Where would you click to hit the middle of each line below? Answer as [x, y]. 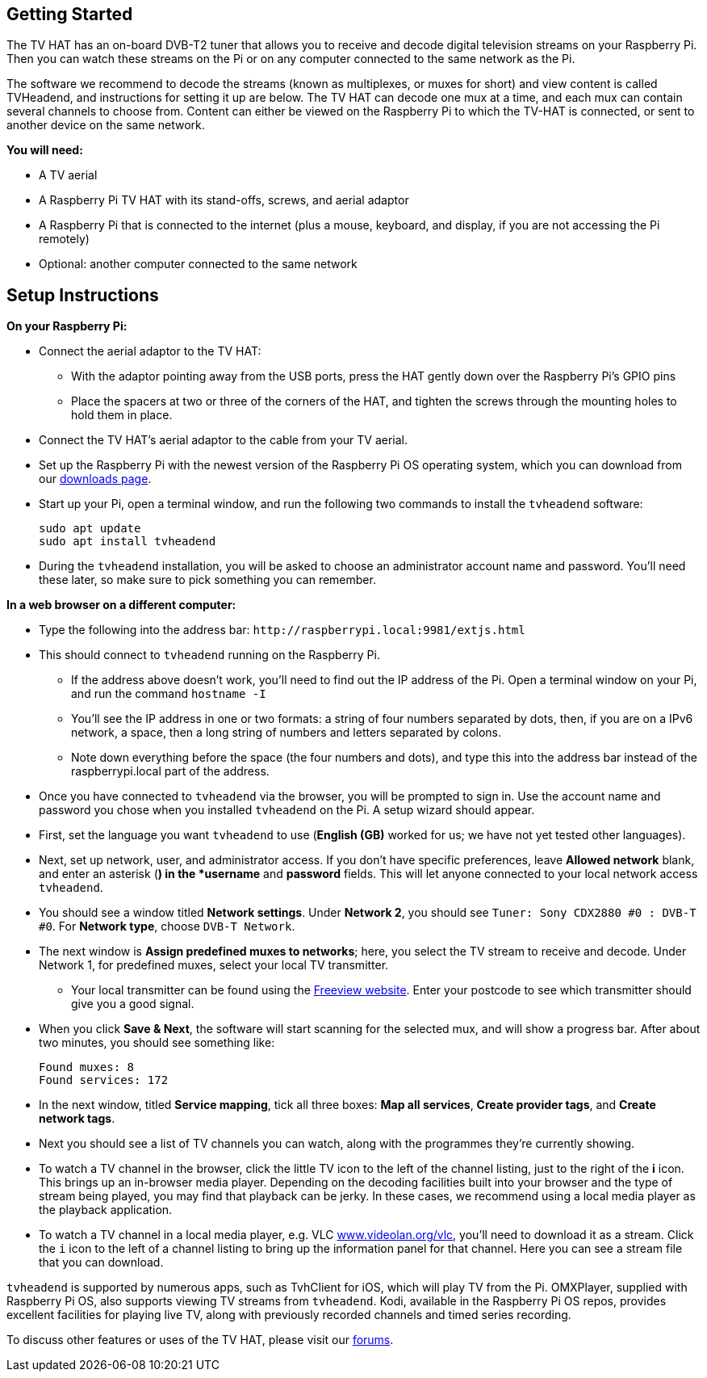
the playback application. [106, 1210]
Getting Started [70, 14]
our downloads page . [95, 479]
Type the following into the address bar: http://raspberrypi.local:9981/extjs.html [282, 630]
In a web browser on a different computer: [121, 605]
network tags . [77, 1119]
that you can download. [101, 1262]
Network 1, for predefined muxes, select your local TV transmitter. [214, 965]
